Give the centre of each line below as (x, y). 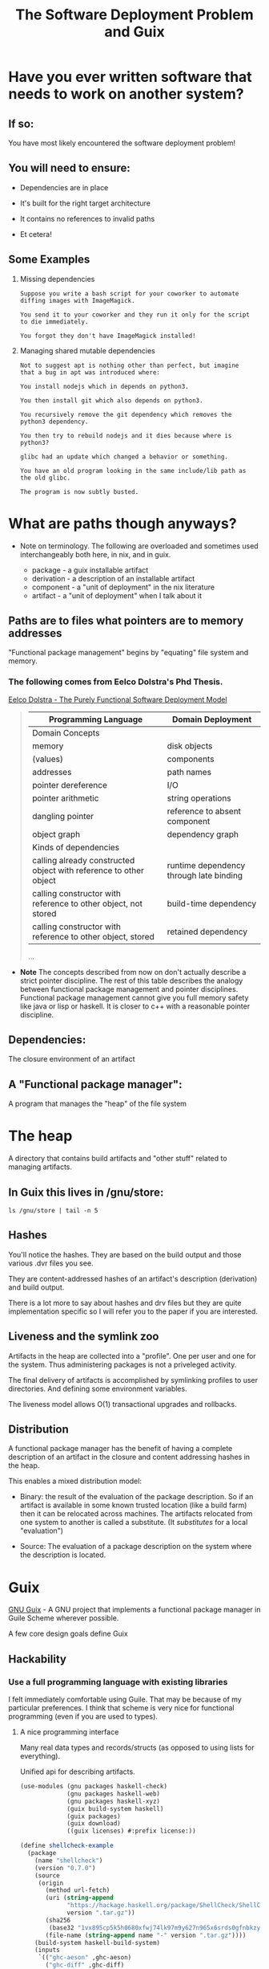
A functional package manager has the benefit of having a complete (120, 1449)
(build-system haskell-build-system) (97, 1943)
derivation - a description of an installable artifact (113, 578)
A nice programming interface (69, 1732)
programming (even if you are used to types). (83, 1717)
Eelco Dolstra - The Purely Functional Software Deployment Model (118, 699)
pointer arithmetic (65, 798)
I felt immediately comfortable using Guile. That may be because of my (125, 1699)
